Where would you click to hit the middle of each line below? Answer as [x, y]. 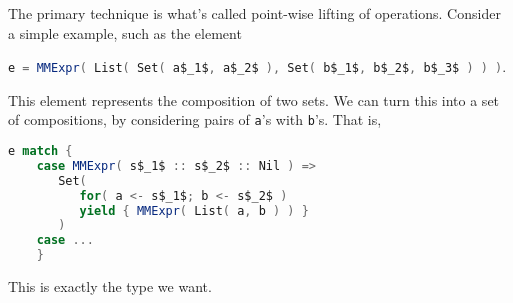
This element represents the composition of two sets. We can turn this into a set [254, 99]
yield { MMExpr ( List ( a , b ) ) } [194, 210]
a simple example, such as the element [125, 32]
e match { [40, 151]
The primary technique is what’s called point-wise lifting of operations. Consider [254, 13]
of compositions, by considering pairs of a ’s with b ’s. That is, [195, 119]
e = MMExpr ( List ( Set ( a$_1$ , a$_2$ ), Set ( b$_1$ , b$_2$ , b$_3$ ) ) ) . [257, 66]
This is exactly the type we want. [110, 286]
